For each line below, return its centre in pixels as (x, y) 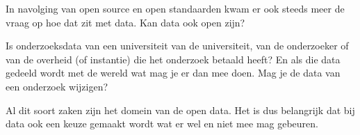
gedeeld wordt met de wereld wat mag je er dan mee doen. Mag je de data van (173, 73)
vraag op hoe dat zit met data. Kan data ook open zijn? (125, 22)
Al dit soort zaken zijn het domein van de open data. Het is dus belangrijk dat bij (180, 110)
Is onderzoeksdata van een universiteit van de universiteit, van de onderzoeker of (177, 46)
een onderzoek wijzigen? (57, 86)
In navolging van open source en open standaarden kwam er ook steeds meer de (175, 8)
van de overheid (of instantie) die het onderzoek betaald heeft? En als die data (173, 59)
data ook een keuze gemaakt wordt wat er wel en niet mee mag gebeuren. (162, 124)
